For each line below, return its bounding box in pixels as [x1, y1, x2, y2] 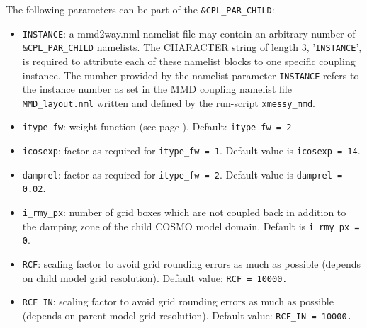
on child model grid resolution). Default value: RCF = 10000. [22, 270, 288, 285]
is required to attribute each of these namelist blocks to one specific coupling [22, 53, 356, 68]
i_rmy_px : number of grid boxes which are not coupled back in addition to [22, 205, 346, 220]
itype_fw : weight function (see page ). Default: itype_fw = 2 [22, 119, 292, 134]
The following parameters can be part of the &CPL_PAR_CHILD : [6, 2, 275, 16]
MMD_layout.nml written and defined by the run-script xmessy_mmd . [22, 95, 315, 110]
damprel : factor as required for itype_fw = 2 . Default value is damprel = [22, 166, 343, 181]
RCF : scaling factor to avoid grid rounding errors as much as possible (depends [22, 256, 361, 271]
